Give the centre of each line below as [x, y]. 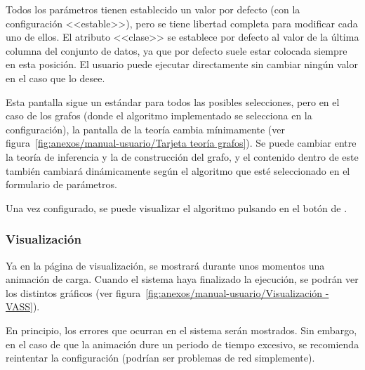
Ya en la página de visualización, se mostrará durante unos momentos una [165, 265]
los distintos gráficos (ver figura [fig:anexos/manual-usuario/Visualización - [167, 292]
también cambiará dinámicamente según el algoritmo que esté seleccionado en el [178, 170]
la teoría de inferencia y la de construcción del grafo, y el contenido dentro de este [182, 156]
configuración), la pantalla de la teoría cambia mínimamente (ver [145, 129]
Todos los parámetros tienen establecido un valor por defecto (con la [153, 9]
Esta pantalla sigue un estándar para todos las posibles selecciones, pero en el [173, 101]
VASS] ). [23, 306]
